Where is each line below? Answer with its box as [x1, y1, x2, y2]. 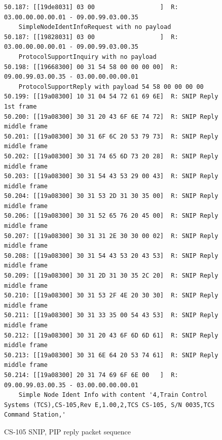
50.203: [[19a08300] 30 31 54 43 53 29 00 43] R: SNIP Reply [4, 173, 218, 180]
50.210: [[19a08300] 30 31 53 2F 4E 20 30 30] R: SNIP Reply [4, 292, 218, 299]
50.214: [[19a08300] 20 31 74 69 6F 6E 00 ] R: [4, 371, 178, 379]
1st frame [4, 103, 37, 110]
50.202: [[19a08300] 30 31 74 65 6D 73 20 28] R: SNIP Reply [4, 152, 218, 160]
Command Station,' [4, 411, 66, 419]
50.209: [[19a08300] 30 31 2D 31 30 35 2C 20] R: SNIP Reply [4, 272, 218, 280]
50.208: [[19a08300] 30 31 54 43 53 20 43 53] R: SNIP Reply [4, 252, 218, 259]
